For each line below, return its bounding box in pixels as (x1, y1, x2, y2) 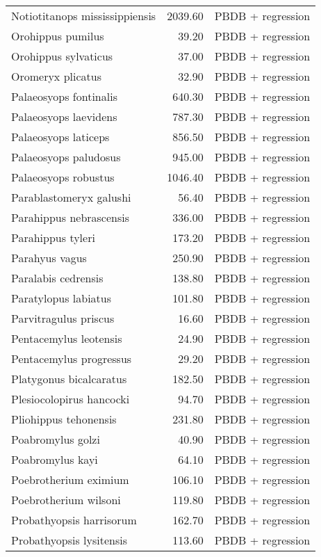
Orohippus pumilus (11, 28, 104, 44)
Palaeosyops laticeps (11, 129, 110, 145)
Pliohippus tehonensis (11, 411, 117, 427)
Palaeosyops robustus (11, 169, 115, 185)
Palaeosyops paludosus (11, 149, 121, 165)
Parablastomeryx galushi (11, 189, 131, 205)
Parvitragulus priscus (11, 310, 115, 326)
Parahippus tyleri (11, 229, 95, 245)
